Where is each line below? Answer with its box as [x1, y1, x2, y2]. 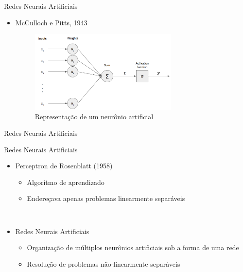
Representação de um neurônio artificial [35, 111, 154, 122]
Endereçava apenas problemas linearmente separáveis [27, 193, 185, 203]
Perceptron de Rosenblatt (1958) [15, 161, 113, 171]
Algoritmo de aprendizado [27, 177, 104, 187]
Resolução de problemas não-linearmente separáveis [27, 258, 180, 269]
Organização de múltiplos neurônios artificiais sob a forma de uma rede [27, 242, 239, 253]
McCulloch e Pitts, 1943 [15, 17, 87, 27]
